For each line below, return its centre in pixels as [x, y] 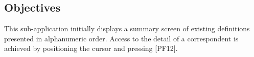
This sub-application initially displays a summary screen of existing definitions [127, 28]
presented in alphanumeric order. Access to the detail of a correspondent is [121, 38]
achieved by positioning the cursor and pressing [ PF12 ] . [91, 48]
